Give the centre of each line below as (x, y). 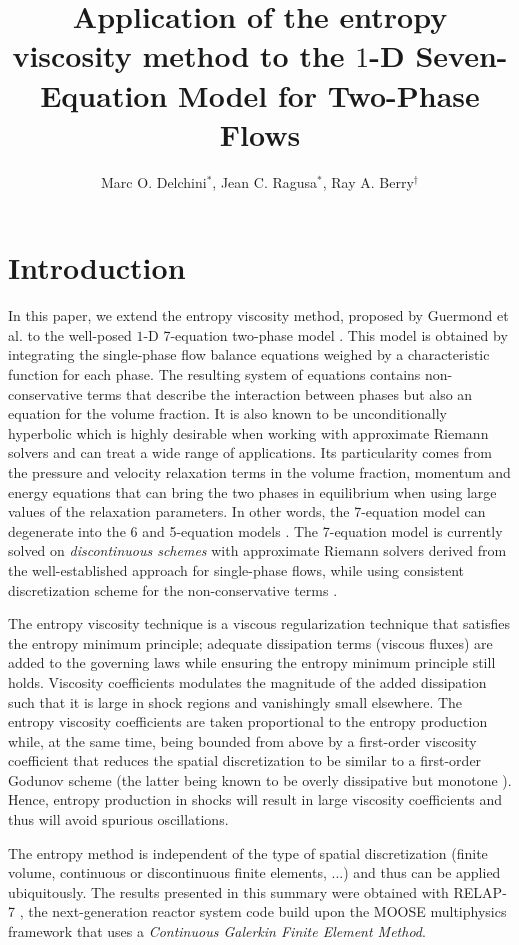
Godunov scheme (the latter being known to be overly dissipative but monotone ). (260, 779)
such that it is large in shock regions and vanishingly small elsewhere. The (235, 701)
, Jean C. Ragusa (265, 181)
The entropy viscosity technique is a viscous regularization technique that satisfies (259, 623)
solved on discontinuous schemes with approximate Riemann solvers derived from (257, 550)
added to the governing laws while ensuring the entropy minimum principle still (252, 662)
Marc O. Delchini (154, 181)
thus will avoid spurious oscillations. (118, 819)
